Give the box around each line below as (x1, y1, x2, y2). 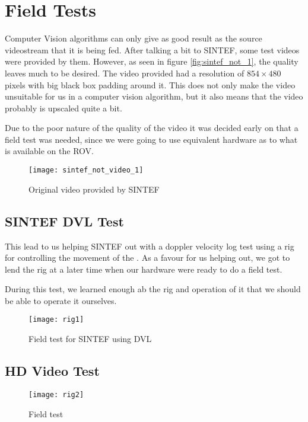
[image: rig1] (28, 315, 84, 324)
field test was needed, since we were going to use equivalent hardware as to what (5, 133, 298, 145)
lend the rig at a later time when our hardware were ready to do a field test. (5, 263, 282, 275)
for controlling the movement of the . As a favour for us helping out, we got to (5, 251, 290, 264)
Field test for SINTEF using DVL (28, 333, 152, 345)
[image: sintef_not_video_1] (28, 166, 144, 175)
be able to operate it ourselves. (5, 294, 117, 306)
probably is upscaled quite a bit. (5, 101, 122, 114)
